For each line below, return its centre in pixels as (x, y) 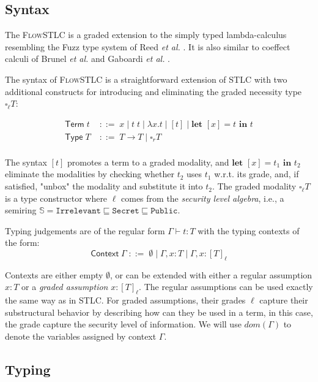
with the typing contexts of (249, 230)
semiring (21, 210)
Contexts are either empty (54, 274)
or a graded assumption (65, 287)
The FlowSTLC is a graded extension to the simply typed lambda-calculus (146, 35)
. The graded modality (254, 186)
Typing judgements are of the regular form (85, 230)
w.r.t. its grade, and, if (257, 174)
